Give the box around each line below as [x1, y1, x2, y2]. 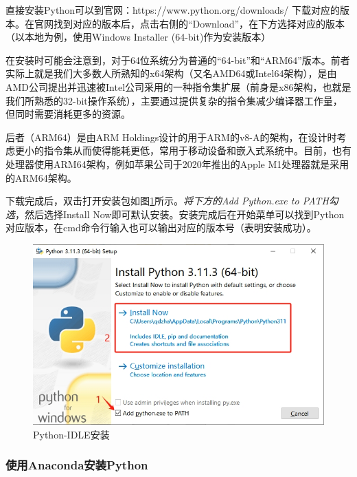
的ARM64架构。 [5, 170, 77, 184]
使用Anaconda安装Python [5, 456, 148, 474]
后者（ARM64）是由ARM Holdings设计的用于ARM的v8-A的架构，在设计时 [5, 129, 337, 144]
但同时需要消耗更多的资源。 [5, 107, 130, 121]
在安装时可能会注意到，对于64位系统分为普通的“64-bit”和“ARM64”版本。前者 [5, 52, 350, 67]
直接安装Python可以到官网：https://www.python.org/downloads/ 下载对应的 [5, 3, 340, 17]
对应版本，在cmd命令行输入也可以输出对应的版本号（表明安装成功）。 [5, 220, 316, 235]
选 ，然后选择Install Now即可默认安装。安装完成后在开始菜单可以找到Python [5, 206, 345, 221]
